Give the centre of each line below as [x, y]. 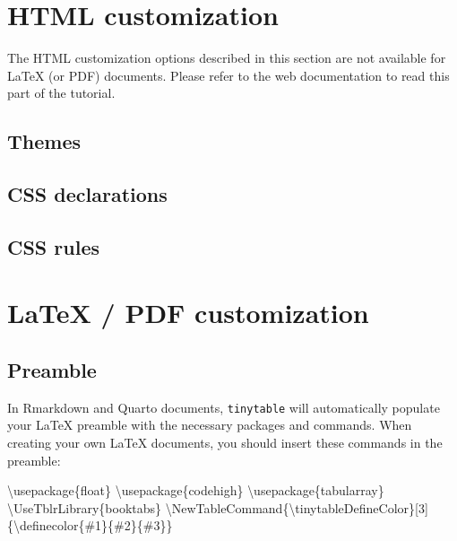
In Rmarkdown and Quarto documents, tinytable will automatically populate [224, 407]
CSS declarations [87, 194]
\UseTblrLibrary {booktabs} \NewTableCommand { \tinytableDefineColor [208, 507]
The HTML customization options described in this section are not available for [227, 58]
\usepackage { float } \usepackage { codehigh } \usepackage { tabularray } [196, 490]
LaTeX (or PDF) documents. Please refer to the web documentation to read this [228, 75]
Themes [44, 141]
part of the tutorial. [61, 93]
